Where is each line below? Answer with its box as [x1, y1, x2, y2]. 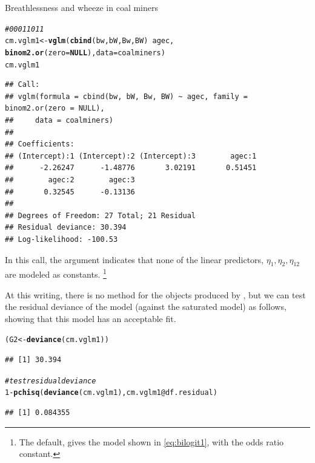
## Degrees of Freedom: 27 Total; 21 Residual [5, 211, 196, 220]
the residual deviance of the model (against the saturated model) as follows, [5, 300, 287, 313]
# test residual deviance [5, 376, 96, 385]
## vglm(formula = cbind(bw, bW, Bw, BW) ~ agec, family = [5, 92, 248, 101]
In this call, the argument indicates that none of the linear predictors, [5, 253, 264, 266]
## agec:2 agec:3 [5, 175, 135, 184]
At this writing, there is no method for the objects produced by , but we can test [5, 288, 306, 301]
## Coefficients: [5, 140, 75, 149]
